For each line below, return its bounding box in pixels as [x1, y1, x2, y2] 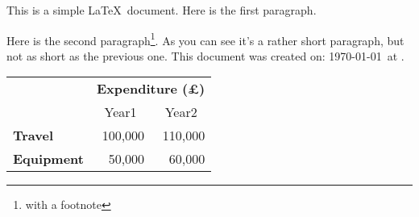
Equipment [13, 149, 84, 169]
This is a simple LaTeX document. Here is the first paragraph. [6, 2, 317, 18]
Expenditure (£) [96, 79, 205, 98]
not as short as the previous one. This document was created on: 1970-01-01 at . [6, 47, 404, 64]
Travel [13, 126, 54, 145]
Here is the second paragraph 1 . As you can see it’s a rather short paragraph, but [6, 29, 404, 48]
